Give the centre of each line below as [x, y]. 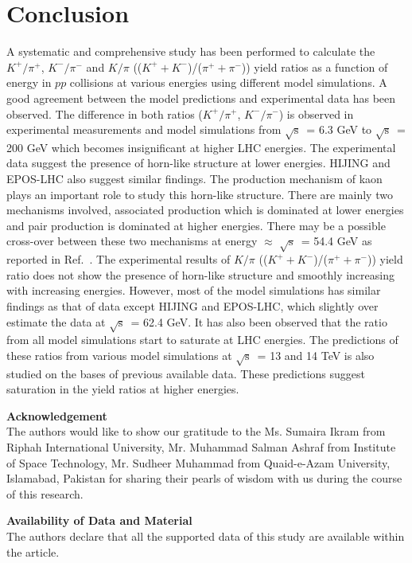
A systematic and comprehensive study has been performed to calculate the [191, 51]
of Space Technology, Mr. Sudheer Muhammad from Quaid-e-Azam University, [198, 462]
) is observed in [316, 113]
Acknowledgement [57, 415]
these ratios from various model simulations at [119, 355]
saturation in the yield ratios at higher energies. [123, 389]
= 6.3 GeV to [339, 129]
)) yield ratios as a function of [315, 66]
